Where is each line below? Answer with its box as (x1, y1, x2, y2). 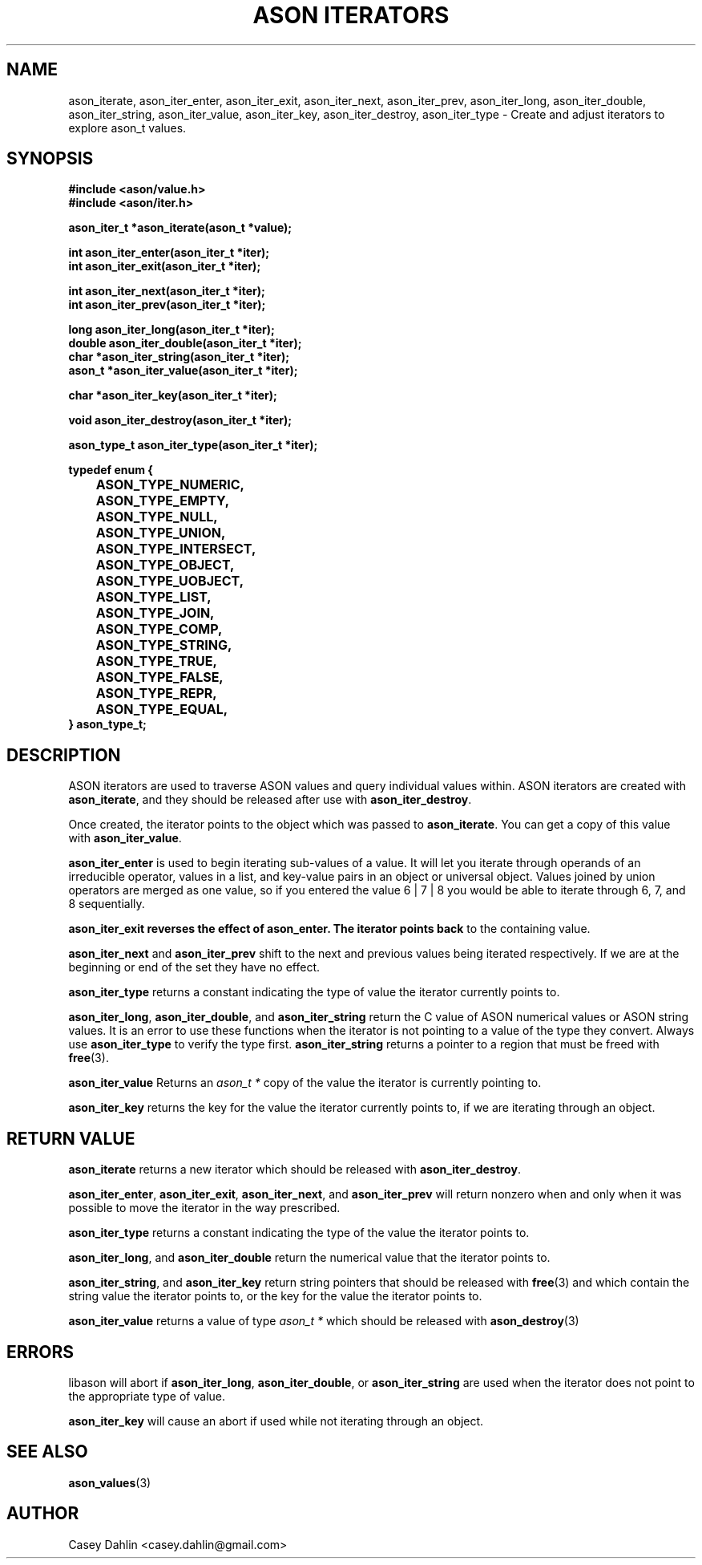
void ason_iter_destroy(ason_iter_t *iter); (68, 413, 292, 428)
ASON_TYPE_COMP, (95, 621, 223, 638)
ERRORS (6, 1341, 75, 1362)
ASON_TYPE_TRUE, (95, 653, 217, 670)
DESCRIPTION (6, 744, 121, 765)
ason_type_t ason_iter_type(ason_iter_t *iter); (68, 438, 318, 452)
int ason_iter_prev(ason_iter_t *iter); (68, 298, 266, 312)
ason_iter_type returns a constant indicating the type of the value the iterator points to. (68, 1226, 530, 1240)
